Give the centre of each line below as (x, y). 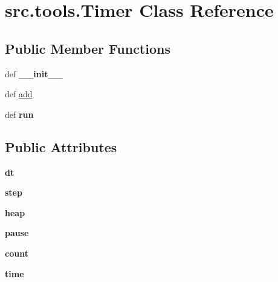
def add (19, 94)
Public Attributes (61, 146)
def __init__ (34, 73)
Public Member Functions (88, 48)
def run (19, 114)
